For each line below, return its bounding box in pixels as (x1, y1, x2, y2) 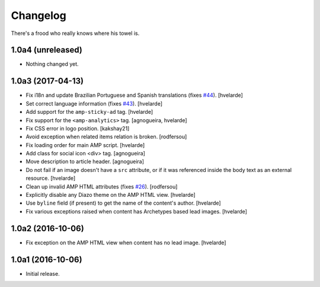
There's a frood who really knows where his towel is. (11, 30, 140, 37)
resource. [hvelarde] (25, 175, 76, 182)
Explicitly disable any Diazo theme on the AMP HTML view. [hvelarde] (25, 192, 196, 199)
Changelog (11, 9, 66, 22)
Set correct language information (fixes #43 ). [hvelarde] (25, 100, 163, 107)
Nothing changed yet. (25, 60, 79, 68)
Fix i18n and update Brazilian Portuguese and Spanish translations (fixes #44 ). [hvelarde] (25, 92, 243, 99)
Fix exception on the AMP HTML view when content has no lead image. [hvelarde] (25, 239, 226, 246)
